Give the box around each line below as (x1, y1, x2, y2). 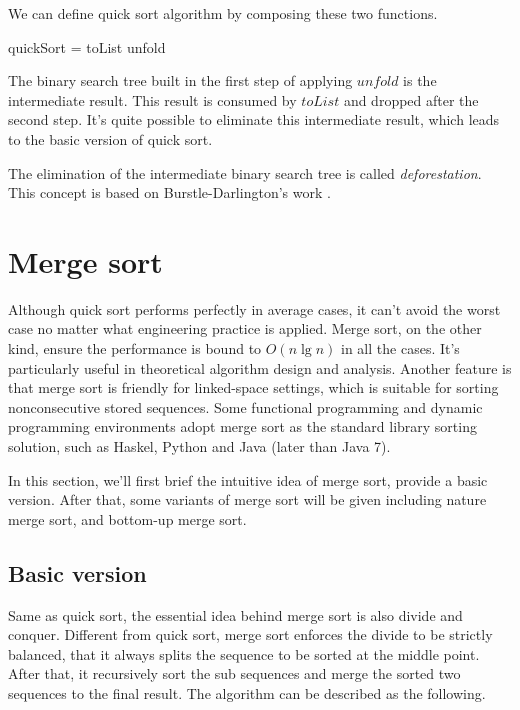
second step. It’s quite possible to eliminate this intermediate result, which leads (8, 109, 500, 130)
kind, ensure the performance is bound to (8, 338, 262, 359)
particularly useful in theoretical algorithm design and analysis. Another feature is (8, 357, 512, 378)
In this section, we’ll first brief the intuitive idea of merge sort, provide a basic (8, 469, 488, 490)
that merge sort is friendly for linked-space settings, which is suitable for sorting (8, 377, 499, 398)
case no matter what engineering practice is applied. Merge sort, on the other (8, 318, 482, 339)
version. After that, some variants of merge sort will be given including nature (8, 489, 487, 510)
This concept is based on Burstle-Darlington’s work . (8, 182, 331, 203)
